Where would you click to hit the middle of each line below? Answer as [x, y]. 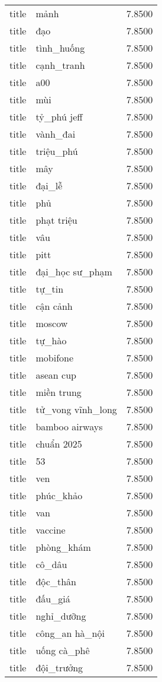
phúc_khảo [59, 495]
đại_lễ [49, 185]
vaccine [51, 530]
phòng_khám [63, 547]
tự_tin [50, 289]
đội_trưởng [59, 667]
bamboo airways [69, 426]
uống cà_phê [63, 650]
